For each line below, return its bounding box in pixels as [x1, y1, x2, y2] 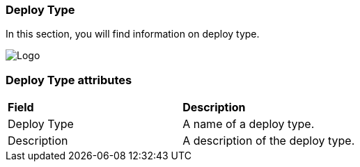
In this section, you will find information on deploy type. [6, 28, 260, 40]
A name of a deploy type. [182, 117, 315, 132]
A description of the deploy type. [182, 134, 355, 148]
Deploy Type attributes [6, 72, 132, 87]
